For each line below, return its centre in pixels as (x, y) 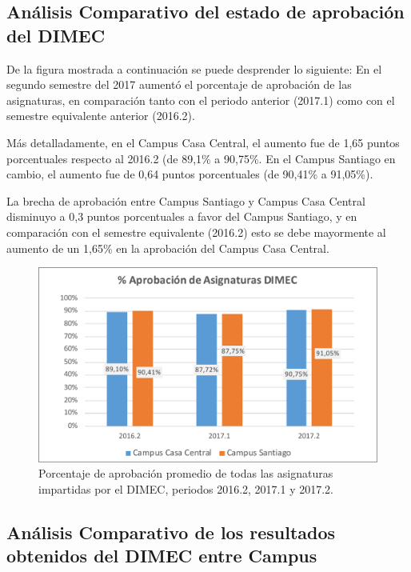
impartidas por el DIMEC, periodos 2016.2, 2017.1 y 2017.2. (186, 488)
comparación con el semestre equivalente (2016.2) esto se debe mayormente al (196, 232)
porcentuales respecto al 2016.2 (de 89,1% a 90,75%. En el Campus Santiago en (201, 158)
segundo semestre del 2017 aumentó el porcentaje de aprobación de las (179, 84)
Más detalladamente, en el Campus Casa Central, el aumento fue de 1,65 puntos (203, 142)
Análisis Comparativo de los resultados (171, 532)
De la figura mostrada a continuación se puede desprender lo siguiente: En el (194, 68)
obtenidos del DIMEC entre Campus (162, 556)
